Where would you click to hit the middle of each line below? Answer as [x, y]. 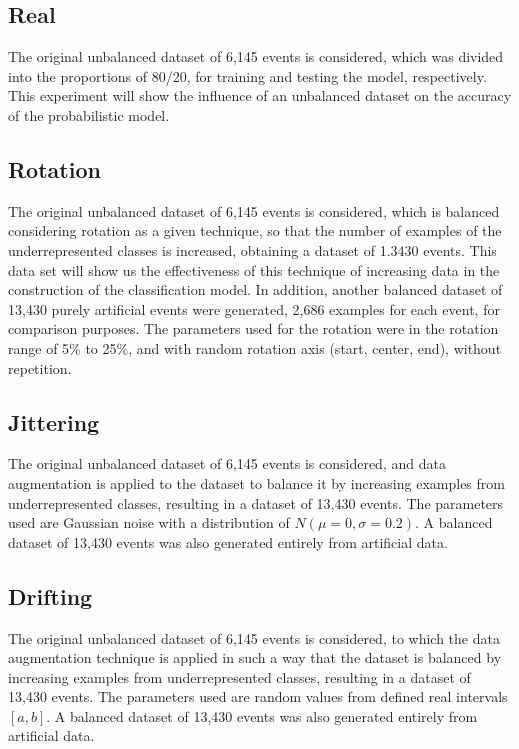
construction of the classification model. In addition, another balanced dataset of [255, 289]
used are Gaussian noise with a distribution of [149, 522]
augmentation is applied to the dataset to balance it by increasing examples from [256, 482]
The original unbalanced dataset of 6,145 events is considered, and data [227, 463]
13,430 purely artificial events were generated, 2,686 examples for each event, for [254, 308]
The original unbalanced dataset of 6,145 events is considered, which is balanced [254, 210]
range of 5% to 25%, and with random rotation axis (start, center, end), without [255, 347]
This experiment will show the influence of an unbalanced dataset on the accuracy [260, 95]
